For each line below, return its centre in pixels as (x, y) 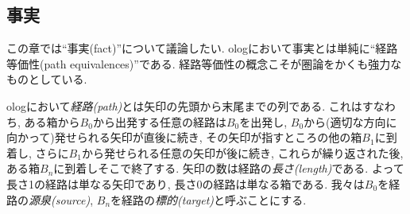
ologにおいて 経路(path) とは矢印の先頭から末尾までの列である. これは (184, 105)
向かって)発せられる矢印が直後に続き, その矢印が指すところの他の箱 (184, 137)
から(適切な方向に (350, 121)
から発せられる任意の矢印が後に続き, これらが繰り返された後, (242, 152)
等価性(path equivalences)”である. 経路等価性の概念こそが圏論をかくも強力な (204, 63)
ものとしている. (47, 79)
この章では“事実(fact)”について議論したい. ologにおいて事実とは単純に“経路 (202, 48)
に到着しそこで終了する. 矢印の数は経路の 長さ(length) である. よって (229, 168)
